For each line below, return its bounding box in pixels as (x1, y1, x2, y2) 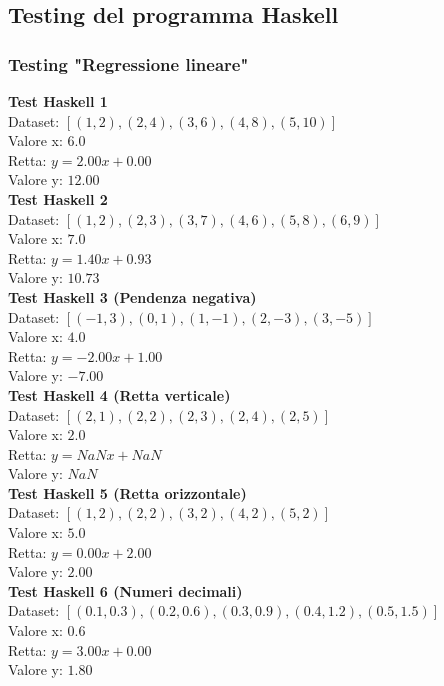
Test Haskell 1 (8, 91, 108, 111)
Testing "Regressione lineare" (8, 51, 249, 76)
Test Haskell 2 (8, 188, 108, 209)
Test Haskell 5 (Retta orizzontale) (8, 482, 247, 503)
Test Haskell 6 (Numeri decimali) (8, 580, 243, 601)
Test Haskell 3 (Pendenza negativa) (8, 286, 257, 307)
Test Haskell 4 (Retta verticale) (8, 384, 231, 405)
